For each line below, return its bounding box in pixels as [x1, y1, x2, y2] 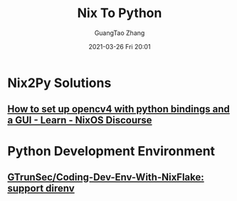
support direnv [7, 182, 75, 194]
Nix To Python [77, 5, 162, 21]
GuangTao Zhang [94, 29, 145, 37]
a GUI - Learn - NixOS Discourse [7, 114, 152, 126]
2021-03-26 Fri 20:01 [88, 42, 151, 51]
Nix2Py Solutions [7, 75, 112, 91]
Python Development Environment [7, 143, 216, 159]
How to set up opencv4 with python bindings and [7, 103, 230, 115]
